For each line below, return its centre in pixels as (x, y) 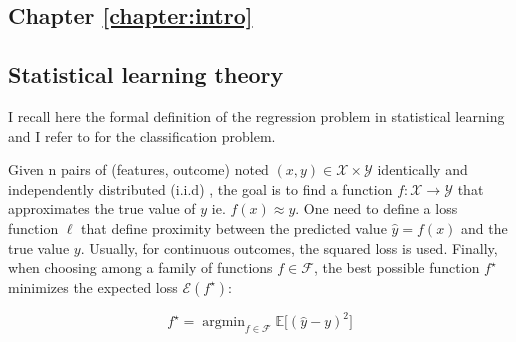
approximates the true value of (102, 208)
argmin (224, 322)
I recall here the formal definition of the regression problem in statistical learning (256, 115)
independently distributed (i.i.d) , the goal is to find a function (200, 188)
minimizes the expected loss (93, 286)
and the (484, 227)
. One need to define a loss (376, 208)
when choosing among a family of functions (140, 267)
